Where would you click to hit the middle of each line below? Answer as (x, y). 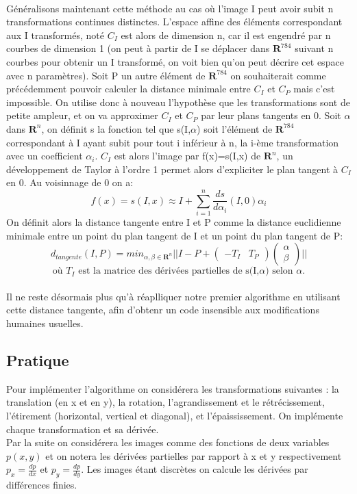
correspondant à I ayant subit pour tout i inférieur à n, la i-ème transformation (173, 142)
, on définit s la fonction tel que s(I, (116, 128)
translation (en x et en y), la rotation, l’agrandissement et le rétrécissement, (165, 402)
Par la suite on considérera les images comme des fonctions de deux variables (168, 442)
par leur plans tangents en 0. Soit (271, 115)
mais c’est (314, 89)
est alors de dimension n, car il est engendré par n (226, 35)
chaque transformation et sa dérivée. (83, 429)
